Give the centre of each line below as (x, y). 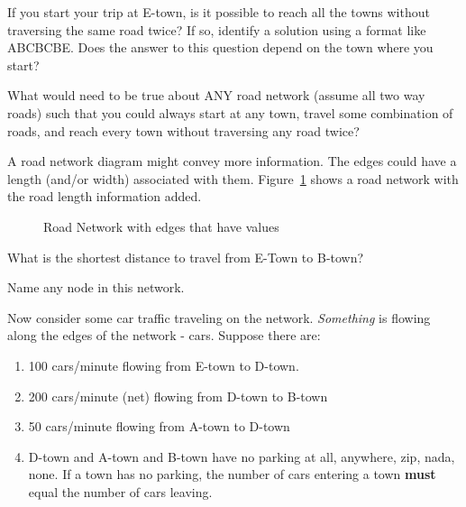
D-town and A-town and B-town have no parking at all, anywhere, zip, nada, (242, 456)
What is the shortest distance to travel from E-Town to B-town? (186, 257)
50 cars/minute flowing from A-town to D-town (159, 426)
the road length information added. (105, 196)
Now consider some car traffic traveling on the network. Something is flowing (219, 317)
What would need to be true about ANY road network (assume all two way (216, 95)
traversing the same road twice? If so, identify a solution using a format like (217, 29)
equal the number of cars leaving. (120, 491)
